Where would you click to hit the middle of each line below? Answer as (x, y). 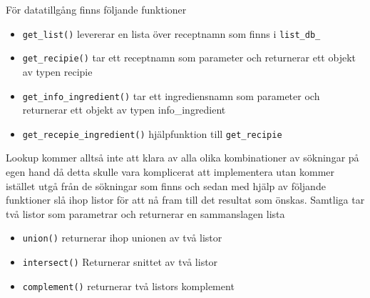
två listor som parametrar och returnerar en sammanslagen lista (145, 213)
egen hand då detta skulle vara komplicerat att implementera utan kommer (170, 172)
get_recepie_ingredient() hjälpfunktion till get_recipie (152, 133)
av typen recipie (57, 71)
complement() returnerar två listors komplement (128, 285)
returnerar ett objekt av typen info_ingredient (124, 110)
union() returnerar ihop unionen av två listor (122, 238)
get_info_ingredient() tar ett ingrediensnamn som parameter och (171, 95)
